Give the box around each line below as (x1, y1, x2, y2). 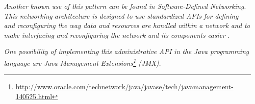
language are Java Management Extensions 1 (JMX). (4, 56, 161, 68)
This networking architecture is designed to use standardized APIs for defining (4, 10, 239, 21)
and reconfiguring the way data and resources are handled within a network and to (4, 20, 250, 30)
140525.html (15, 91, 52, 101)
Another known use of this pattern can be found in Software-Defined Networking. (4, 1, 246, 11)
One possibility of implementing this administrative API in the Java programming (4, 46, 249, 56)
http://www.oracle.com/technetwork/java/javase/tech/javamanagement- (15, 81, 234, 92)
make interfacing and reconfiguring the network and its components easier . (4, 29, 230, 40)
